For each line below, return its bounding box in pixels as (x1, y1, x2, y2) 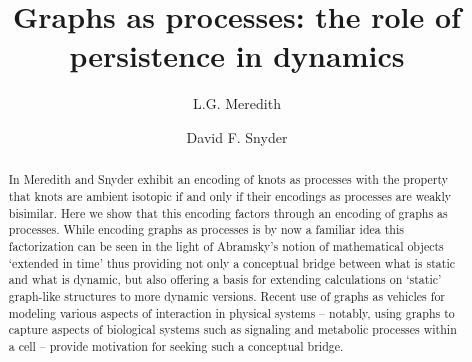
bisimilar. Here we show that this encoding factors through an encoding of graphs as (8, 204, 448, 221)
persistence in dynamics (69, 35, 405, 76)
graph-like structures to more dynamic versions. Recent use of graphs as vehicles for (8, 287, 446, 304)
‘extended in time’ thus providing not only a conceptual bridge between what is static (8, 254, 455, 271)
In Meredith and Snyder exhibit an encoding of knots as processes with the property (8, 171, 448, 188)
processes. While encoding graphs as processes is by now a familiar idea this (8, 221, 404, 238)
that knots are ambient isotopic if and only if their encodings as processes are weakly (8, 187, 451, 204)
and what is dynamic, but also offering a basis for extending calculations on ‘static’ (8, 271, 442, 288)
